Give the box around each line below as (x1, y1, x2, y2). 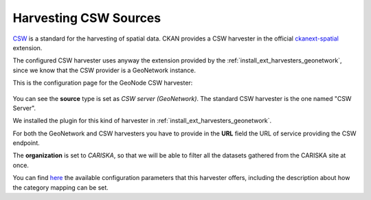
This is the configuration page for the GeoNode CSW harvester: (12, 79, 193, 87)
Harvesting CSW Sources (12, 10, 161, 25)
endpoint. (12, 139, 41, 147)
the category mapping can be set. (12, 183, 109, 192)
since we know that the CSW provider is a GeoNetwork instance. (12, 66, 196, 74)
